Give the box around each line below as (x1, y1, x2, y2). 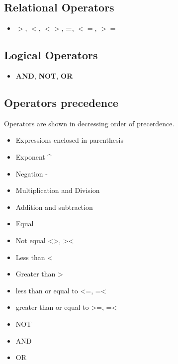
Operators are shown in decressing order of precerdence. (4, 118, 175, 128)
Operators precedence (4, 94, 118, 110)
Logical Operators (4, 47, 98, 63)
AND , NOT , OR (15, 71, 73, 81)
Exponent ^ (15, 151, 52, 162)
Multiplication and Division (15, 185, 100, 195)
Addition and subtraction (15, 201, 93, 212)
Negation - (15, 168, 48, 179)
